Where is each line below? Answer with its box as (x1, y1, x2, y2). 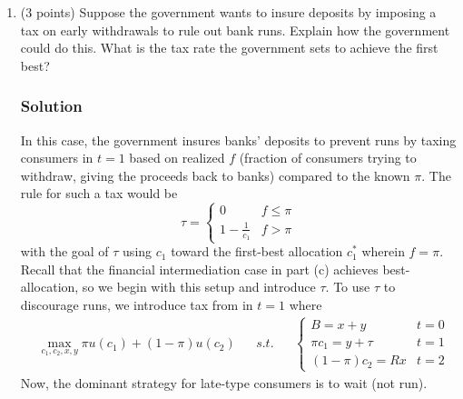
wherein (361, 242, 405, 261)
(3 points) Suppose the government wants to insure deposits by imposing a (20, 3, 437, 21)
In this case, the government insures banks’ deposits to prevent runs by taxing (20, 130, 457, 149)
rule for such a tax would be (20, 184, 178, 203)
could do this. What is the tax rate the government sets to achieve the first (20, 38, 438, 57)
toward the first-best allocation (171, 242, 343, 261)
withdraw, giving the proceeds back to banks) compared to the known (20, 165, 410, 185)
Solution (20, 95, 83, 117)
